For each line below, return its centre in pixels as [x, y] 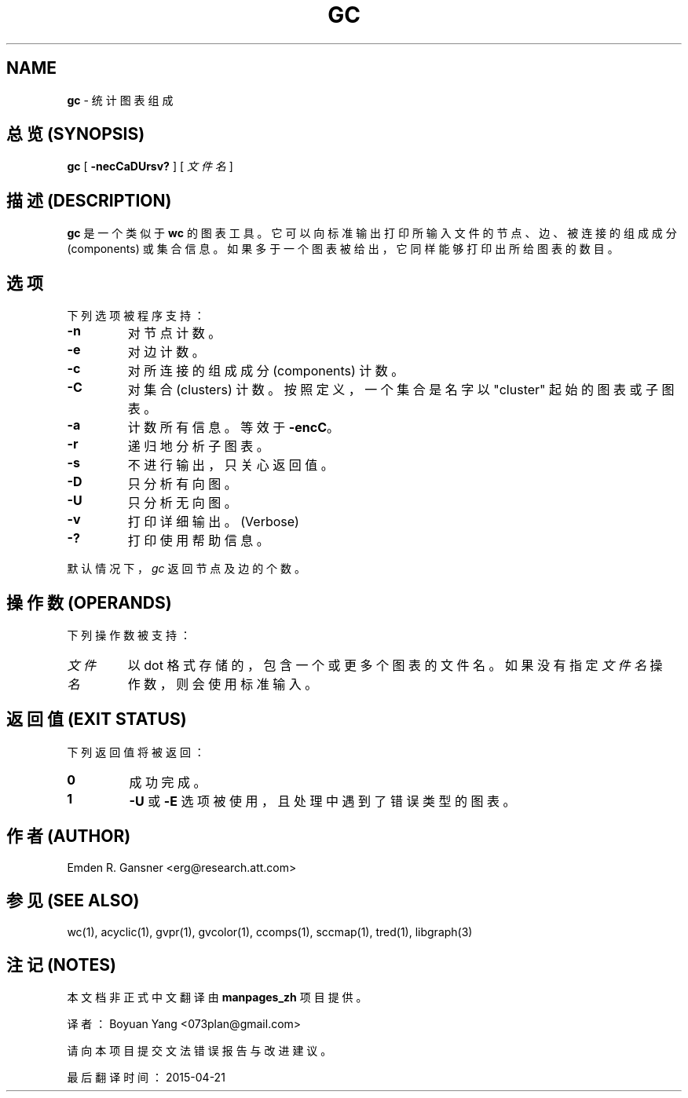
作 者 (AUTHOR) [69, 836]
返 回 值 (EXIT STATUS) [97, 719]
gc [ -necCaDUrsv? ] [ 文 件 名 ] [150, 167]
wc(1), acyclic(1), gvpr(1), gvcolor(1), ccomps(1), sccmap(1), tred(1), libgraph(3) [270, 931]
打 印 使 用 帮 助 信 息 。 [198, 541]
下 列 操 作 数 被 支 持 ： [129, 635]
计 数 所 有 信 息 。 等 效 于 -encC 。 [234, 428]
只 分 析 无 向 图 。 [182, 503]
